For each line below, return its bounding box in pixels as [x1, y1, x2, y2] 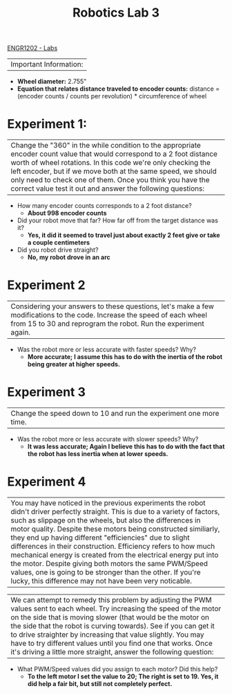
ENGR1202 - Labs [7, 44, 58, 53]
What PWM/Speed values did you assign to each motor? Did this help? [17, 665, 218, 673]
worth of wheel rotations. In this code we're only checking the [10, 158, 211, 168]
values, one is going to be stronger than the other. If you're [10, 567, 202, 577]
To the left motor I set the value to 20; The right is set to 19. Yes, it [27, 672, 219, 680]
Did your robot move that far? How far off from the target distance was [17, 216, 219, 225]
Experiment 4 [7, 474, 86, 490]
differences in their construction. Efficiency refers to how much [10, 541, 215, 551]
